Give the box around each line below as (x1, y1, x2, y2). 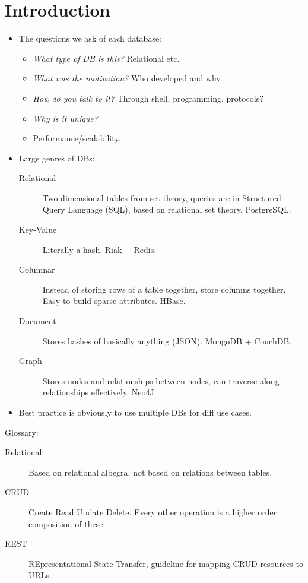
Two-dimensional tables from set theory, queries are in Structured (42, 191, 281, 204)
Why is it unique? (33, 112, 98, 124)
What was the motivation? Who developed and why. (33, 72, 223, 84)
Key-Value (18, 223, 57, 236)
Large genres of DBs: (18, 151, 95, 164)
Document (18, 315, 56, 327)
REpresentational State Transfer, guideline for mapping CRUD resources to (28, 557, 303, 569)
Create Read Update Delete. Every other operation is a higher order (28, 505, 277, 518)
